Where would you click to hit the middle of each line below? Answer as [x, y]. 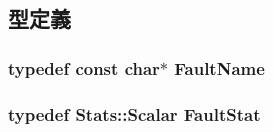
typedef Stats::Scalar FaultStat [134, 113]
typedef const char [84, 67]
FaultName [219, 67]
